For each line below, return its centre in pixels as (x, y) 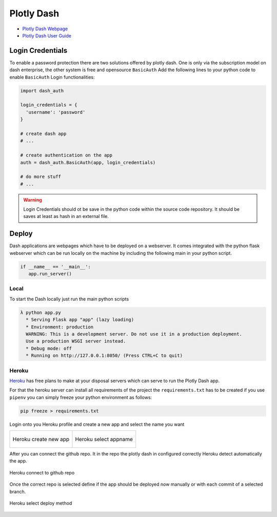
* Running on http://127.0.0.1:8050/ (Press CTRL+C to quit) (104, 356)
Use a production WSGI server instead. (76, 341)
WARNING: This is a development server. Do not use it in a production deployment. (134, 334)
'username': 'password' (56, 112)
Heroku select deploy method (41, 503)
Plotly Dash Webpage (45, 29)
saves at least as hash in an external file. (66, 216)
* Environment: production (60, 327)
